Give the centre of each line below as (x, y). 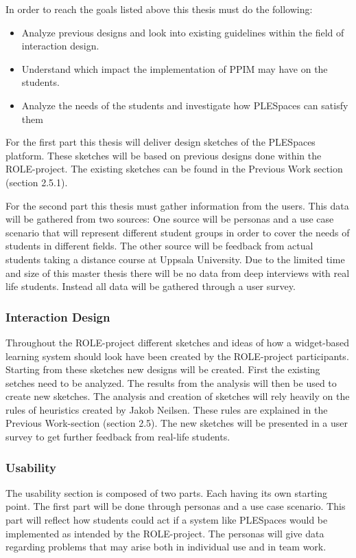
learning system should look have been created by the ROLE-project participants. (177, 356)
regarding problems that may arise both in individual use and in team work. (166, 547)
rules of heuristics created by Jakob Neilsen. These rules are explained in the (167, 409)
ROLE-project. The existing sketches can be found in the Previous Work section (174, 169)
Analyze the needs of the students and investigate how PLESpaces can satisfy (185, 105)
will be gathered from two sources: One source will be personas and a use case (170, 219)
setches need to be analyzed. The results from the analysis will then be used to (171, 382)
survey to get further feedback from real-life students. (118, 437)
